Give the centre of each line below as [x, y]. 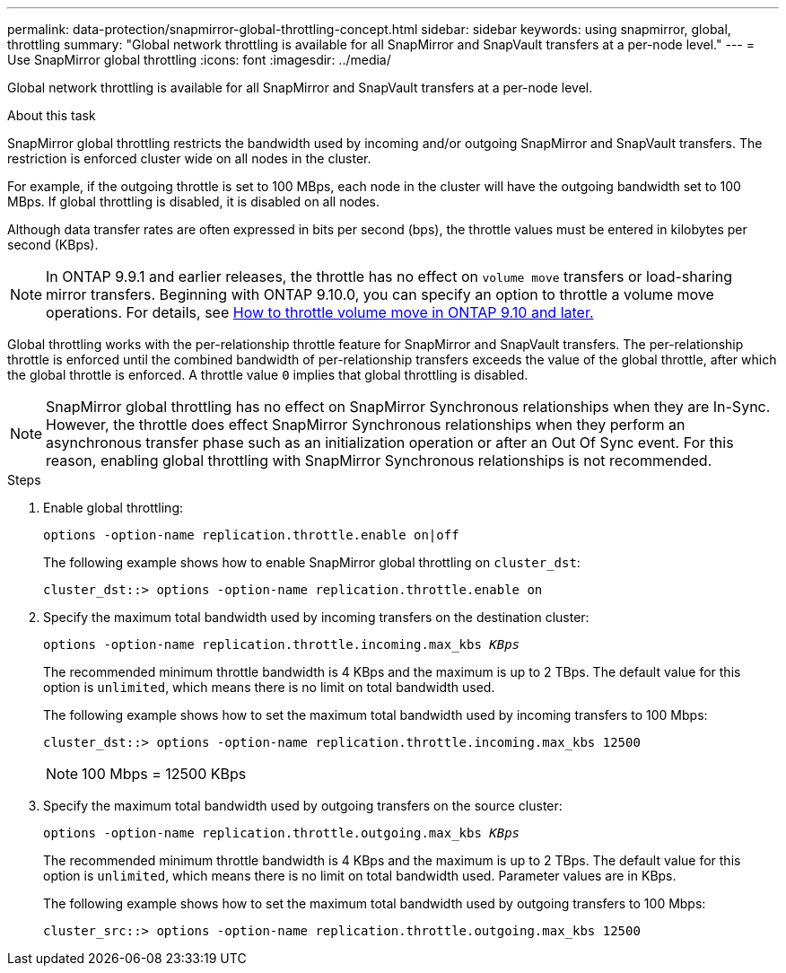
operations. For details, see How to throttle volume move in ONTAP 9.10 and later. [320, 312]
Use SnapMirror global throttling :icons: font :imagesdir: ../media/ [199, 60]
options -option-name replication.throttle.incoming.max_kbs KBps [282, 644]
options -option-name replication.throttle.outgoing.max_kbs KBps [282, 833]
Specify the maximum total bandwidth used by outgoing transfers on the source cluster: [303, 806]
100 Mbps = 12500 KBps [164, 774]
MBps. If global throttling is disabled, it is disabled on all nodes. [193, 202]
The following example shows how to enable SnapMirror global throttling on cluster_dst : [312, 562]
